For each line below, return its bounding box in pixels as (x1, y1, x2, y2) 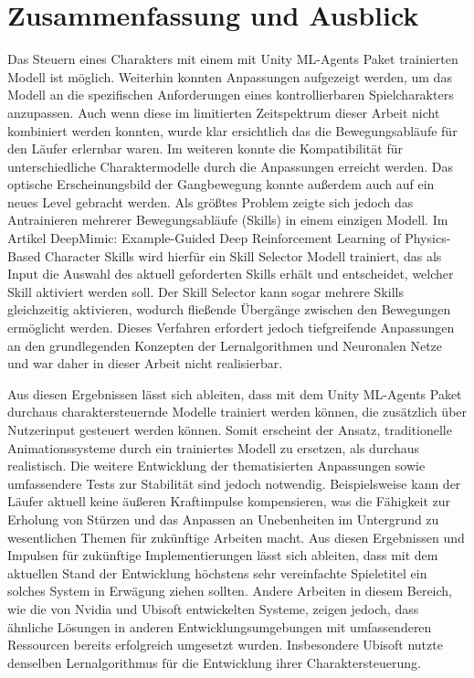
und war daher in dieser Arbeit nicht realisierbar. (7, 354, 283, 373)
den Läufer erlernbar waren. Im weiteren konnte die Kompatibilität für (7, 139, 403, 158)
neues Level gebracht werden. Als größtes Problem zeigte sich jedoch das (7, 192, 414, 211)
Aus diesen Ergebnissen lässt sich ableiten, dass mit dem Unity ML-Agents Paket (7, 384, 462, 403)
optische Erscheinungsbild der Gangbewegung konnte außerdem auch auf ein (7, 175, 435, 194)
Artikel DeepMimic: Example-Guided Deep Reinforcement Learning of (7, 228, 401, 248)
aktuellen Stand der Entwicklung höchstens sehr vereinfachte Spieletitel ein (7, 563, 427, 582)
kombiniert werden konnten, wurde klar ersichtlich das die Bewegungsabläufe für (7, 121, 458, 140)
